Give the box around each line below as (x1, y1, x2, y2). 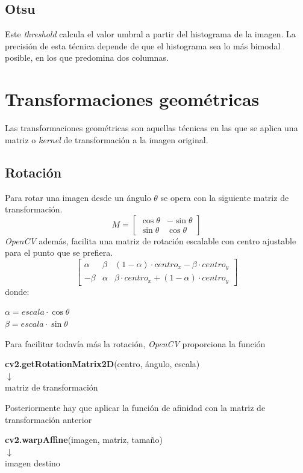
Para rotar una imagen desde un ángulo (5, 191, 151, 203)
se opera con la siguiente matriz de (160, 191, 289, 203)
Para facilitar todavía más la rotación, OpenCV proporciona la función (5, 337, 266, 350)
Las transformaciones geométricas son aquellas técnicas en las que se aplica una (5, 122, 298, 134)
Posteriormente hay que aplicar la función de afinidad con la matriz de (5, 401, 266, 413)
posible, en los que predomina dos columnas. (5, 51, 169, 64)
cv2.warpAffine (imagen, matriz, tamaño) (5, 433, 163, 446)
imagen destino (5, 457, 60, 469)
